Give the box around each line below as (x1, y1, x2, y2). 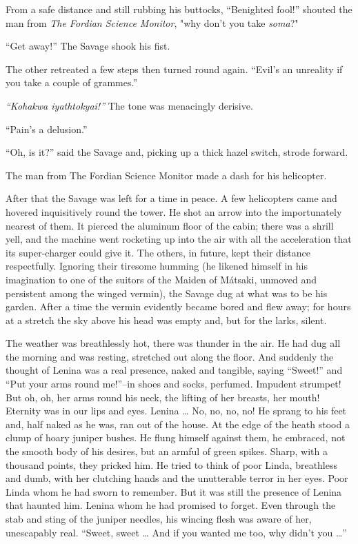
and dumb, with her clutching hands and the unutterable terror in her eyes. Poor (6, 471, 348, 485)
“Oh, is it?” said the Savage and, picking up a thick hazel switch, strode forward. (6, 145, 348, 159)
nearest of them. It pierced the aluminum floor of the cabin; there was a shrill (6, 218, 334, 232)
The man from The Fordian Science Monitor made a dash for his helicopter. (6, 168, 327, 182)
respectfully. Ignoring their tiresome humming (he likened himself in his (6, 259, 308, 273)
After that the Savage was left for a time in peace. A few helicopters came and (6, 191, 337, 205)
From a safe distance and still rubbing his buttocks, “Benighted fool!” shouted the (6, 2, 352, 16)
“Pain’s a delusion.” (6, 121, 88, 136)
